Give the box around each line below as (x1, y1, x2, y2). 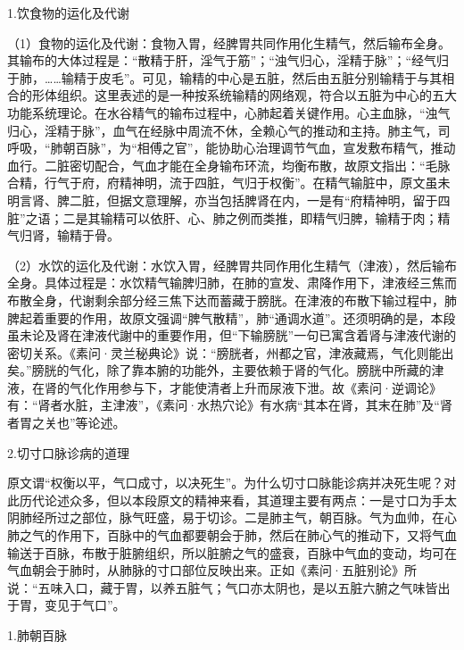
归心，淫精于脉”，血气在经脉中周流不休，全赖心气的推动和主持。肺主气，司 (7, 121, 451, 139)
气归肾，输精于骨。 (7, 226, 120, 245)
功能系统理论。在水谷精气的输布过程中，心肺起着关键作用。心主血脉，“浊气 (7, 103, 451, 121)
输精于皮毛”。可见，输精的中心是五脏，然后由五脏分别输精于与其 (61, 68, 443, 87)
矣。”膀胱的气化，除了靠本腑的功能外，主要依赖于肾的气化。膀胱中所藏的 (7, 361, 432, 379)
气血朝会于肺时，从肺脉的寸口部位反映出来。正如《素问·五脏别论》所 (7, 561, 417, 579)
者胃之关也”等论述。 (7, 413, 126, 432)
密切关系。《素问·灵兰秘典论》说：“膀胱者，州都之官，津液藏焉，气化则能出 (7, 343, 454, 362)
